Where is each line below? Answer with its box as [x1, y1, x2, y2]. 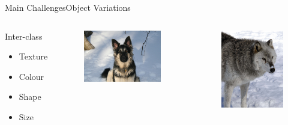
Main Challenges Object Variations [5, 1, 131, 13]
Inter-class [5, 29, 43, 42]
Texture [19, 50, 48, 62]
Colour [19, 70, 44, 82]
